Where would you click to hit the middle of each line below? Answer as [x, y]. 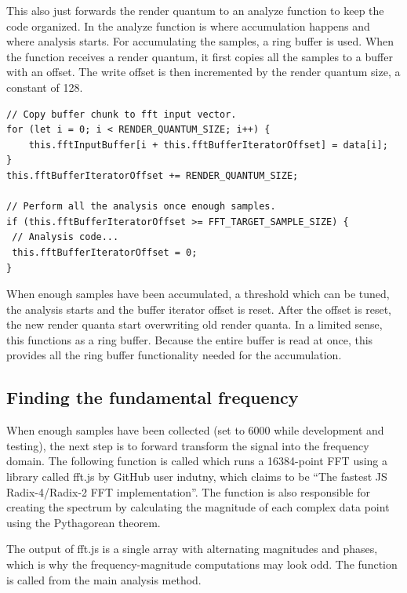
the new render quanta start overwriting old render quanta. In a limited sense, [194, 324]
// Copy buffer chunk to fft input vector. [122, 114]
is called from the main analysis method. [104, 579]
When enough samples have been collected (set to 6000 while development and [195, 430]
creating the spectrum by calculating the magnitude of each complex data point [198, 507]
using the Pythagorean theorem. [84, 522]
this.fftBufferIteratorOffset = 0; [105, 252]
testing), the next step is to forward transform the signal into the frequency [188, 445]
